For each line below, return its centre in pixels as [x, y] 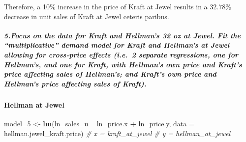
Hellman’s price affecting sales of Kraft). [75, 83]
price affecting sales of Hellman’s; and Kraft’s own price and [110, 74]
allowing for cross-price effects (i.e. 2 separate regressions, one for [121, 54]
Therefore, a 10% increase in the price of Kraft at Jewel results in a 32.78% [118, 6]
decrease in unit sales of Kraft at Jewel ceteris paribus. [87, 16]
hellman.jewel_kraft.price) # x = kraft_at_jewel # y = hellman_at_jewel [117, 133]
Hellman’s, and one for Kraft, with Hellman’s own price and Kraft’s [123, 64]
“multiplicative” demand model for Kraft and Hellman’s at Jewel [117, 45]
